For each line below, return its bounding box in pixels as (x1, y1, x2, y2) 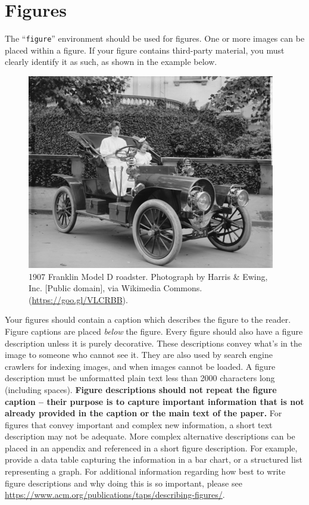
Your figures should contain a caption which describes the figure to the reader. (5, 313, 291, 326)
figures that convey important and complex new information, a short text (5, 418, 273, 431)
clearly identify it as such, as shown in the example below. (5, 55, 217, 68)
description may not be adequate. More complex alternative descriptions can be (5, 430, 295, 442)
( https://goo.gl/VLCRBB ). (29, 293, 128, 306)
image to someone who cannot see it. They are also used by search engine (5, 348, 273, 361)
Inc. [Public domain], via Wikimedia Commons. (29, 282, 202, 294)
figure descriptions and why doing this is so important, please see (5, 476, 242, 489)
